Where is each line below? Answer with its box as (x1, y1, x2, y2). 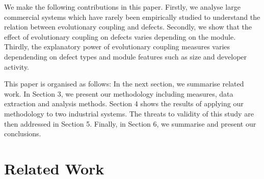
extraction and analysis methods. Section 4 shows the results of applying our (4, 98, 244, 109)
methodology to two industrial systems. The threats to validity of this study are (4, 108, 254, 118)
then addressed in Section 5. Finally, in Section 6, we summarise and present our (4, 118, 256, 129)
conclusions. (4, 128, 41, 139)
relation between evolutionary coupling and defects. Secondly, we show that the (4, 21, 252, 32)
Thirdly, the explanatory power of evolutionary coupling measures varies (4, 41, 230, 52)
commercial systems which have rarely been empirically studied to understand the (4, 11, 260, 22)
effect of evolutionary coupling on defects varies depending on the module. (4, 31, 236, 42)
